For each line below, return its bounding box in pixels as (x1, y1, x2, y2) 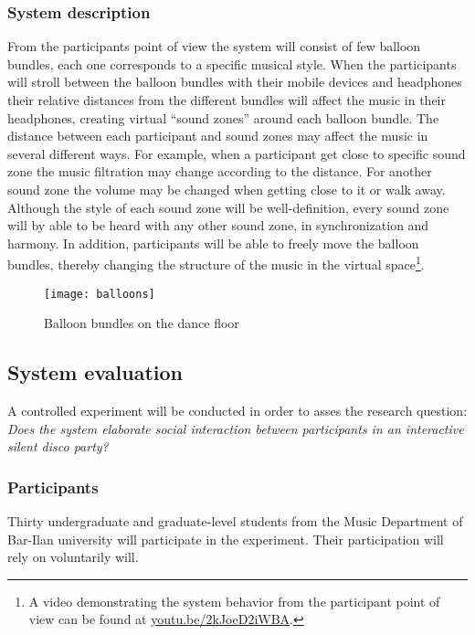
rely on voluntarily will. (7, 547, 139, 566)
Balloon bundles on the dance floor (44, 313, 239, 333)
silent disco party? (7, 437, 109, 456)
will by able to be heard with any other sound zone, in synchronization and (7, 216, 429, 235)
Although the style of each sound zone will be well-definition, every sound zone (7, 197, 449, 217)
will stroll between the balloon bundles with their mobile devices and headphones (7, 72, 462, 91)
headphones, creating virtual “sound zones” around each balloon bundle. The (7, 108, 439, 127)
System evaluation (7, 358, 183, 386)
